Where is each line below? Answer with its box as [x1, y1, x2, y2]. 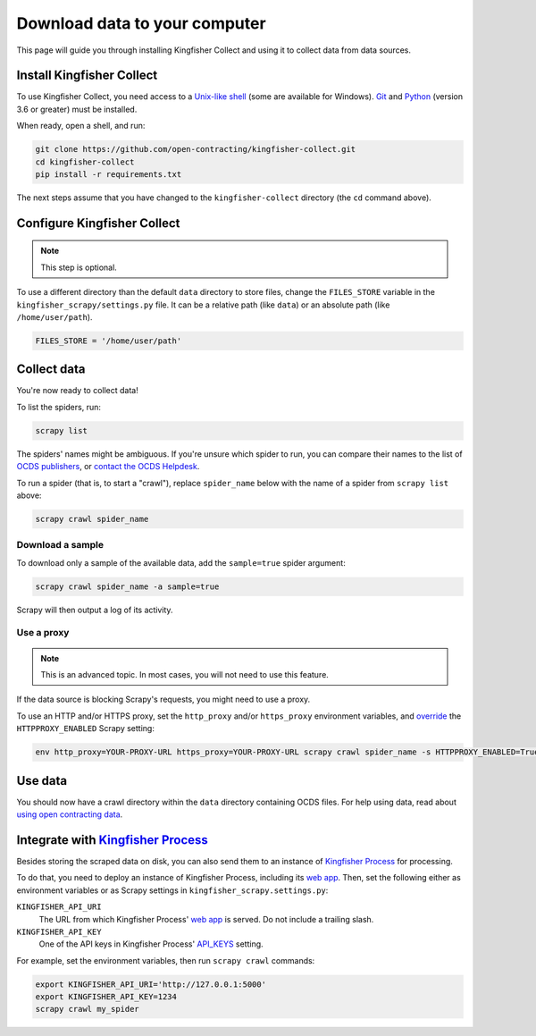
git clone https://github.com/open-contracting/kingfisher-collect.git [35, 144, 356, 155]
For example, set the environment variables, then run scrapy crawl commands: [16, 955, 315, 965]
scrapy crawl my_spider [35, 1004, 140, 1015]
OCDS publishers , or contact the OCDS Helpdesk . [16, 461, 200, 472]
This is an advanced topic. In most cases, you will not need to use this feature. [40, 670, 330, 679]
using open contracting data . [16, 809, 123, 820]
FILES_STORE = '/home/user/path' [35, 335, 182, 346]
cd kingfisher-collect [35, 156, 135, 167]
